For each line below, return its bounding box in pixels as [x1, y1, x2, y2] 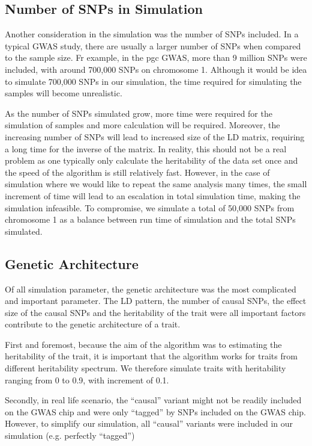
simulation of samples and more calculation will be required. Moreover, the [5, 119, 280, 131]
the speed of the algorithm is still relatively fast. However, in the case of [5, 166, 270, 178]
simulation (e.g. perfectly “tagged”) [5, 429, 135, 442]
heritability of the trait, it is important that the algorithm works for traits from [5, 350, 298, 362]
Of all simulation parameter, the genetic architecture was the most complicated [5, 282, 296, 295]
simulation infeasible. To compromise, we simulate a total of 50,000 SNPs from [5, 201, 295, 214]
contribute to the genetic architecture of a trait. [5, 318, 181, 330]
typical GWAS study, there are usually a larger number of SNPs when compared [5, 39, 301, 52]
